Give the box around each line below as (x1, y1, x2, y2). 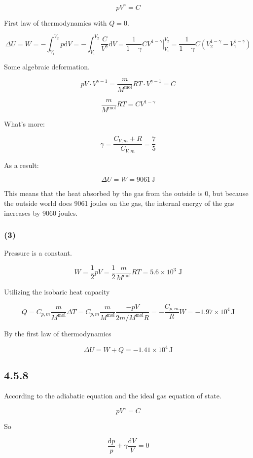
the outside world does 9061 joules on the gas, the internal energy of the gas (4, 197, 234, 208)
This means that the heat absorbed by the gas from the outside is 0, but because (4, 188, 249, 198)
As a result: (4, 160, 39, 170)
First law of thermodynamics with (4, 17, 107, 28)
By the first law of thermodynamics (4, 328, 111, 338)
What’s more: (4, 119, 45, 129)
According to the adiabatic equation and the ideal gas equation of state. (4, 391, 221, 401)
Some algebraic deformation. (4, 61, 90, 71)
